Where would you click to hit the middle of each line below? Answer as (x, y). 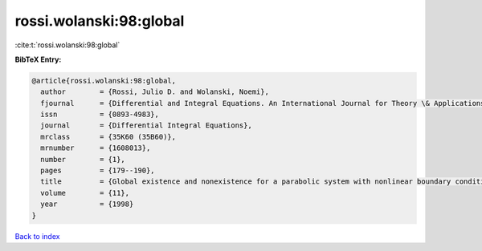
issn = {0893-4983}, (100, 115)
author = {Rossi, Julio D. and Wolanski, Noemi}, (155, 92)
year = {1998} (87, 204)
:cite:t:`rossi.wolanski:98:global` (67, 45)
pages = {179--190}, (98, 171)
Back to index (37, 236)
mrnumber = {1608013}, (96, 148)
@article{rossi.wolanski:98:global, (104, 81)
